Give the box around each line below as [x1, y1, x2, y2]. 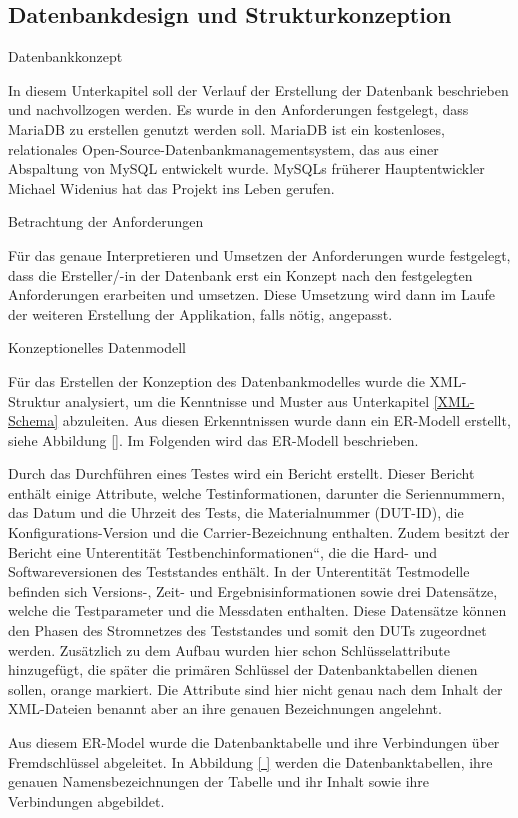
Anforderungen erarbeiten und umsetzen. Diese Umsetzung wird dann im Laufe [8, 284, 495, 305]
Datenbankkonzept [8, 46, 123, 67]
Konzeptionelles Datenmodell [8, 337, 186, 358]
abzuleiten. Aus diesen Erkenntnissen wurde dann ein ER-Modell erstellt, [62, 410, 511, 431]
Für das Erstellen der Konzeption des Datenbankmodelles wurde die [8, 370, 425, 391]
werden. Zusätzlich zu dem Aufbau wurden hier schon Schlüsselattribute [8, 639, 450, 660]
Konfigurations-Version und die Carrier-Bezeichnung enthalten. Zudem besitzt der [8, 522, 510, 543]
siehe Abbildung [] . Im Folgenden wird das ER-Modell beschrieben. [8, 429, 419, 450]
